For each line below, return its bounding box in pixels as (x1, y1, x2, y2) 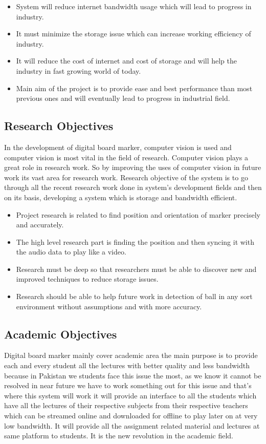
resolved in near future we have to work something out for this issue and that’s (4, 380, 252, 391)
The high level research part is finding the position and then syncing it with (16, 236, 254, 247)
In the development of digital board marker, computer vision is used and (4, 141, 232, 152)
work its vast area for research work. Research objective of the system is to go (4, 172, 248, 182)
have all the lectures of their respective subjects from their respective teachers (4, 400, 248, 411)
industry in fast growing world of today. (16, 65, 141, 76)
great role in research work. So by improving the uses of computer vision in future (4, 162, 261, 173)
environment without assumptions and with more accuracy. (16, 301, 202, 311)
